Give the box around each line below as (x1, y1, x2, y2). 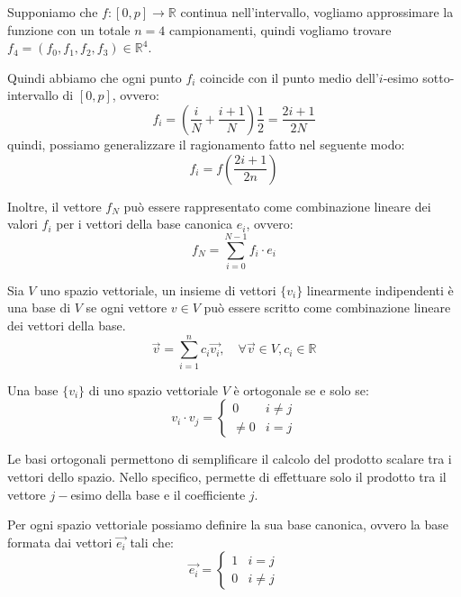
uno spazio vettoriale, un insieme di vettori (40, 280, 276, 299)
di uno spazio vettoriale (88, 380, 218, 399)
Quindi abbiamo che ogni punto (7, 68, 182, 86)
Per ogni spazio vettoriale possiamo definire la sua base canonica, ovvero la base (7, 515, 448, 534)
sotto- (422, 68, 455, 86)
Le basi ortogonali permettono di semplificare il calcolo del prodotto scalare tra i (7, 449, 452, 468)
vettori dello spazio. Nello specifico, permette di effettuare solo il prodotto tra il (7, 466, 447, 485)
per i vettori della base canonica (56, 214, 233, 233)
